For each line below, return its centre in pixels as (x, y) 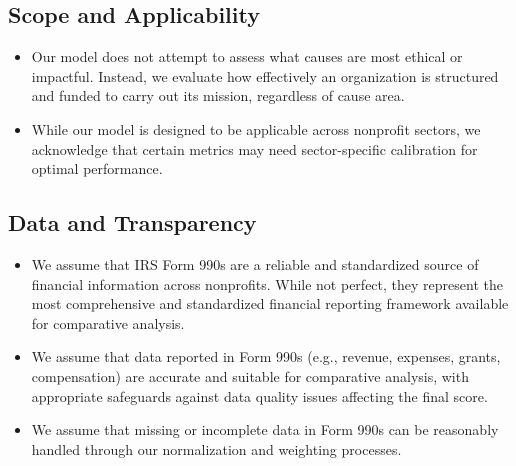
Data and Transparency (132, 222)
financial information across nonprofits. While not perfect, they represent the (267, 283)
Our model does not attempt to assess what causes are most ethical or (247, 56)
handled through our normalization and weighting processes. (216, 448)
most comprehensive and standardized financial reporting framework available (270, 303)
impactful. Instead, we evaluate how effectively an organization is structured (265, 75)
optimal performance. (97, 168)
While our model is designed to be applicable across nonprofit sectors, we (256, 128)
